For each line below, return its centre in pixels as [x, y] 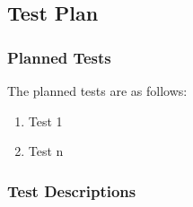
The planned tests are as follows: [97, 91]
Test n [46, 151]
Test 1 [45, 121]
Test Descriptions [72, 190]
